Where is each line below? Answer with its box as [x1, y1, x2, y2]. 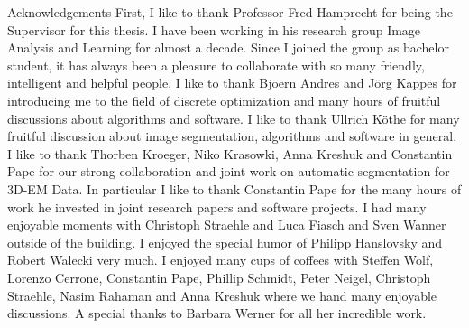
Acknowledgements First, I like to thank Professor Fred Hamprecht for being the [7, 3, 453, 21]
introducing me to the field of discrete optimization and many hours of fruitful [7, 90, 441, 109]
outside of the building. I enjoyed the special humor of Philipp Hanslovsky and [7, 232, 443, 251]
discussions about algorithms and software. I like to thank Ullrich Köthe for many [7, 108, 460, 127]
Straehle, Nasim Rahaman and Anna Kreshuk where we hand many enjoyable [7, 286, 437, 305]
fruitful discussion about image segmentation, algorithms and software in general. [7, 127, 457, 145]
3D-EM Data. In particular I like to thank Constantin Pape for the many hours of [7, 179, 462, 198]
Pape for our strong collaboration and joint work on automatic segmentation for [7, 162, 450, 181]
